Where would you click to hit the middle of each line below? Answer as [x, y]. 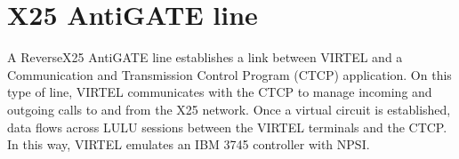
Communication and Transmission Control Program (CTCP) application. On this [229, 74]
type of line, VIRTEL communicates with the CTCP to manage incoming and [220, 92]
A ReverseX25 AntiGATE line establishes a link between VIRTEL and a [205, 57]
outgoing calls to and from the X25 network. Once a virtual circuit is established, [229, 109]
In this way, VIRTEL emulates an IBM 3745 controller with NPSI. [189, 144]
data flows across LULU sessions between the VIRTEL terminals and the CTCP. [227, 127]
